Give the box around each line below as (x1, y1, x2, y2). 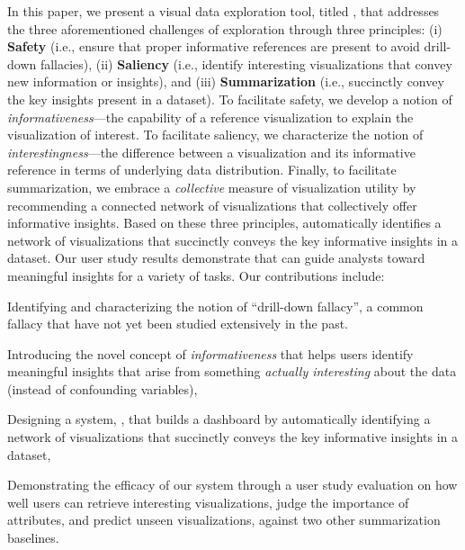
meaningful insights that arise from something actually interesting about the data (7, 362, 457, 381)
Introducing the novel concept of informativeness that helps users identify (7, 344, 414, 363)
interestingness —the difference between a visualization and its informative (7, 142, 416, 161)
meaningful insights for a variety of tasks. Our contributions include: (7, 266, 385, 284)
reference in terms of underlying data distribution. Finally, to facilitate (7, 160, 397, 179)
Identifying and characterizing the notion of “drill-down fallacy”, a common (7, 296, 424, 315)
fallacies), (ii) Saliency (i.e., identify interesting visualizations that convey (40, 54, 452, 73)
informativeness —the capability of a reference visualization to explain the (7, 107, 414, 126)
